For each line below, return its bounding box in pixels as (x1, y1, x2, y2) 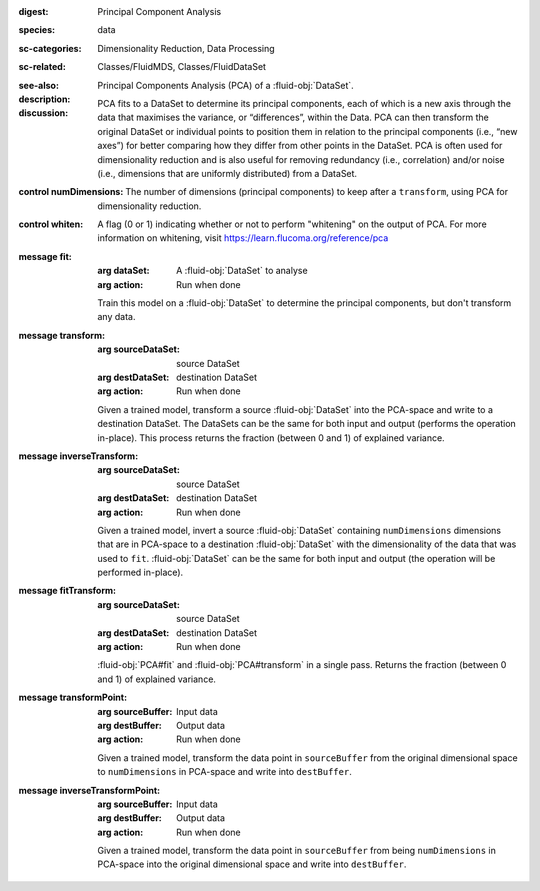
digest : (18, 6, 49, 17)
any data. (97, 311, 136, 323)
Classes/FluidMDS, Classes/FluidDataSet (97, 61, 267, 73)
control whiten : (18, 218, 84, 230)
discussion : (18, 107, 69, 119)
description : (18, 93, 71, 105)
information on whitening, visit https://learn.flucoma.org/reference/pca (97, 232, 389, 244)
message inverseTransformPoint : (18, 784, 161, 796)
